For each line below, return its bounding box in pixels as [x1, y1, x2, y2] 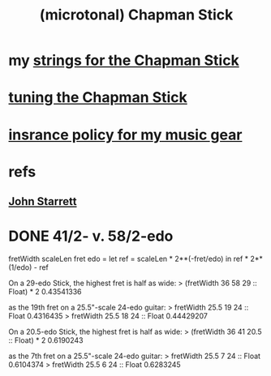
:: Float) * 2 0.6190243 [8, 335, 84, 345]
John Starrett [8, 194, 77, 208]
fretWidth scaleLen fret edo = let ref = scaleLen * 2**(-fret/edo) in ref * [8, 254, 249, 264]
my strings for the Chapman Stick [8, 51, 239, 70]
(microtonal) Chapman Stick [39, 6, 234, 24]
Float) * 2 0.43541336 [8, 287, 83, 297]
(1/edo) [8, 263, 32, 272]
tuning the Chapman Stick [8, 88, 188, 107]
